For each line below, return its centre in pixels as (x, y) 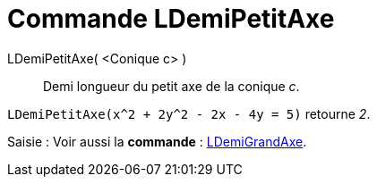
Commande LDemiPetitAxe (171, 19)
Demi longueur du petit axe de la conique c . (171, 86)
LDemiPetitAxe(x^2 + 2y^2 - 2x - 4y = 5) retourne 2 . (189, 113)
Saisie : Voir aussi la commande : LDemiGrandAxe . (157, 141)
